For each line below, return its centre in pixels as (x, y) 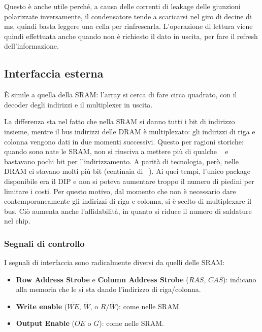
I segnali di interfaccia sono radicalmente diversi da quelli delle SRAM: (114, 262)
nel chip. (17, 221)
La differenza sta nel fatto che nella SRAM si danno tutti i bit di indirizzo (120, 121)
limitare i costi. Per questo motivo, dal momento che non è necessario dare (120, 191)
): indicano (240, 279)
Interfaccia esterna (54, 73)
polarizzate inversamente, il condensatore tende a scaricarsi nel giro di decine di (128, 16)
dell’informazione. (31, 46)
